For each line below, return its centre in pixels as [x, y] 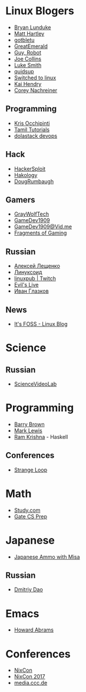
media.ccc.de [31, 683]
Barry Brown [29, 424]
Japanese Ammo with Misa [47, 557]
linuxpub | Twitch [35, 278]
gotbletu [24, 40]
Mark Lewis [28, 430]
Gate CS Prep [31, 516]
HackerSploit [30, 169]
